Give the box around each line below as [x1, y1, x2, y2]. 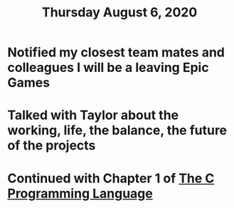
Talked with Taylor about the [7, 108, 179, 123]
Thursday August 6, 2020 [41, 4, 198, 21]
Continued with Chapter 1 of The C [7, 170, 215, 186]
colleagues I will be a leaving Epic [7, 60, 209, 76]
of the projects [7, 137, 96, 154]
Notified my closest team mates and [7, 44, 225, 61]
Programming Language [7, 185, 153, 202]
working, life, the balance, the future [7, 123, 228, 139]
